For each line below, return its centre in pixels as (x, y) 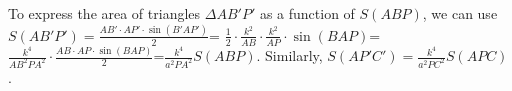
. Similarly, (289, 55)
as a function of (307, 13)
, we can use (460, 13)
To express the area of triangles (104, 13)
